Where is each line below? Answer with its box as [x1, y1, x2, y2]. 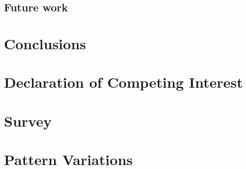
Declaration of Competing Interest [4, 72, 243, 92]
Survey [4, 110, 52, 131]
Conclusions [4, 33, 86, 53]
